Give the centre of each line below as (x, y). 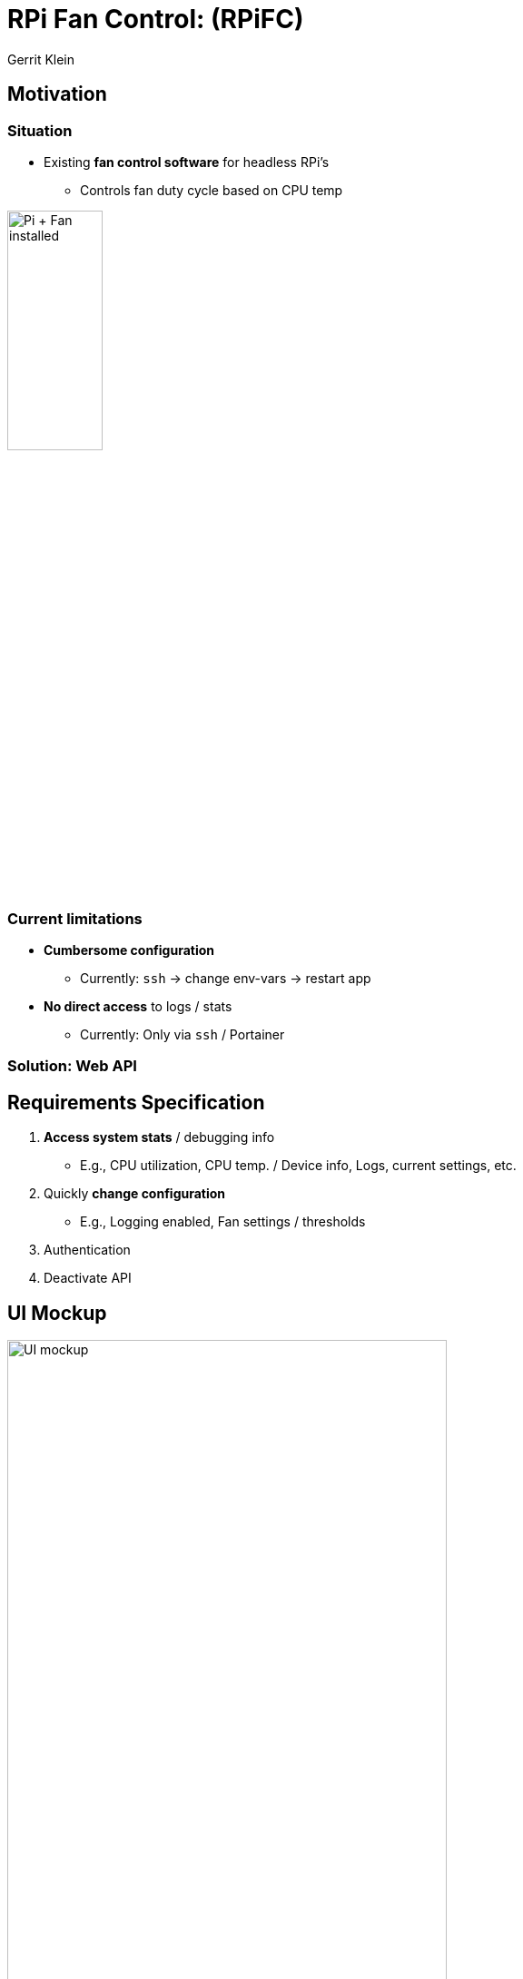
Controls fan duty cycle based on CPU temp (212, 190)
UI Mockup (57, 1313)
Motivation (57, 94)
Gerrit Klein (41, 59)
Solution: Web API (72, 1066)
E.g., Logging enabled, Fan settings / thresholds (223, 1222)
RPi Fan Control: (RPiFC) (156, 19)
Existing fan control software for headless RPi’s (187, 162)
